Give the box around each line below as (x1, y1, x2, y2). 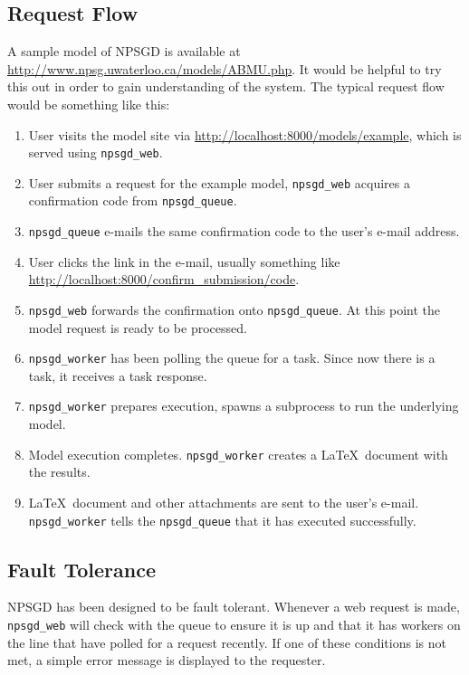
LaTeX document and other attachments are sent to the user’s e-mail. (28, 492, 419, 511)
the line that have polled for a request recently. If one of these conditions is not (7, 632, 446, 651)
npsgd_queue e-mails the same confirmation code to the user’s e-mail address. (28, 222, 460, 241)
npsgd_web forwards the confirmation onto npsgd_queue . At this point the (28, 299, 441, 318)
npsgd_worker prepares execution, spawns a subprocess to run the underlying (28, 396, 459, 415)
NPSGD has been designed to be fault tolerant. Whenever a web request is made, (7, 597, 460, 616)
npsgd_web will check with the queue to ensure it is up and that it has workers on (7, 615, 461, 634)
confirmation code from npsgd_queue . (28, 191, 237, 210)
